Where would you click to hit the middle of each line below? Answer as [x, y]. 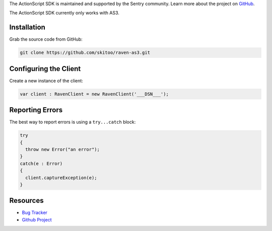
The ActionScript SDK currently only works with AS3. [64, 13]
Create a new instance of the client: [46, 81]
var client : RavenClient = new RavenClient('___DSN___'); [94, 94]
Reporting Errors [36, 110]
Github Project [37, 219]
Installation [27, 27]
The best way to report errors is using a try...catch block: [73, 122]
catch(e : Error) [41, 163]
